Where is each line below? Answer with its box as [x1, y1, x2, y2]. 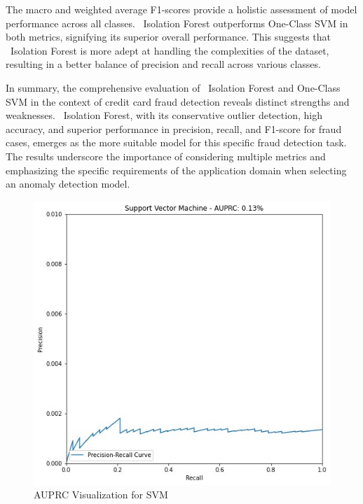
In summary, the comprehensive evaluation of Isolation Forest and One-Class [6, 80, 341, 94]
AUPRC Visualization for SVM [34, 487, 168, 502]
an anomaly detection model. [6, 176, 130, 191]
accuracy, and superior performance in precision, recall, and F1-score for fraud [6, 121, 342, 136]
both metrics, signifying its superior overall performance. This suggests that [6, 29, 331, 44]
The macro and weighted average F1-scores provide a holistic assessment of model [6, 2, 357, 16]
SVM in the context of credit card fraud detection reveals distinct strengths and [6, 94, 350, 108]
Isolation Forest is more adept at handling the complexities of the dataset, [10, 43, 329, 57]
